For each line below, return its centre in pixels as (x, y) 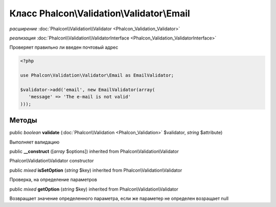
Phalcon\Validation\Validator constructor (52, 161)
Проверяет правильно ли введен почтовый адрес (64, 47)
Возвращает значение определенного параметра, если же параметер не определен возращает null (119, 198)
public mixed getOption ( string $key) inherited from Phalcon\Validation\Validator (94, 189)
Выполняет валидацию (34, 142)
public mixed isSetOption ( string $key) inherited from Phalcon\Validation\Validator (96, 170)
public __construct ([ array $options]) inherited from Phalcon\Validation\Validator (94, 151)
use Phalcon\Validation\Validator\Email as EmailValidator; (97, 75)
